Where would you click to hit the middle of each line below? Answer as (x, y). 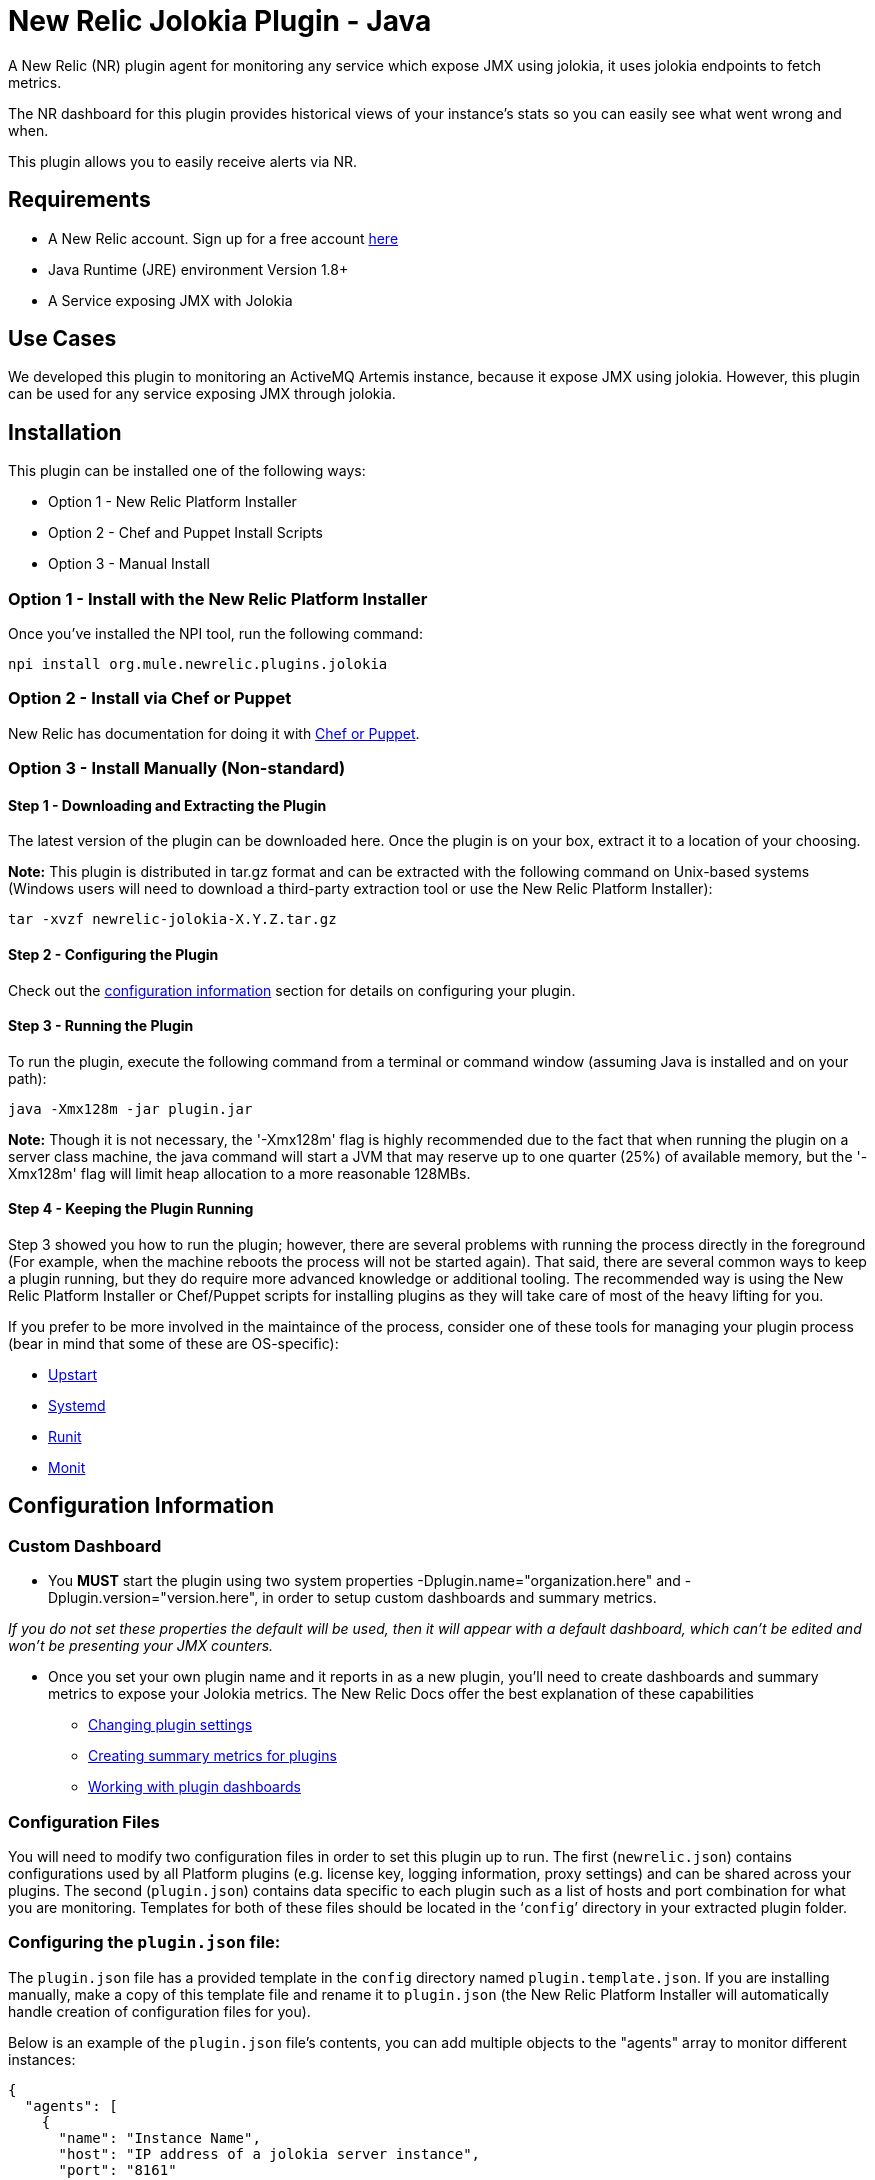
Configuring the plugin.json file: (144, 1942)
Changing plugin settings (170, 1725)
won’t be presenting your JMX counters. (141, 1646)
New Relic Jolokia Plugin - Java (220, 21)
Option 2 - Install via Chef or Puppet (150, 698)
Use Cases (62, 339)
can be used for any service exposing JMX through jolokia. (202, 394)
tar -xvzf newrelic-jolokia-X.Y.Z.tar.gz (172, 919)
